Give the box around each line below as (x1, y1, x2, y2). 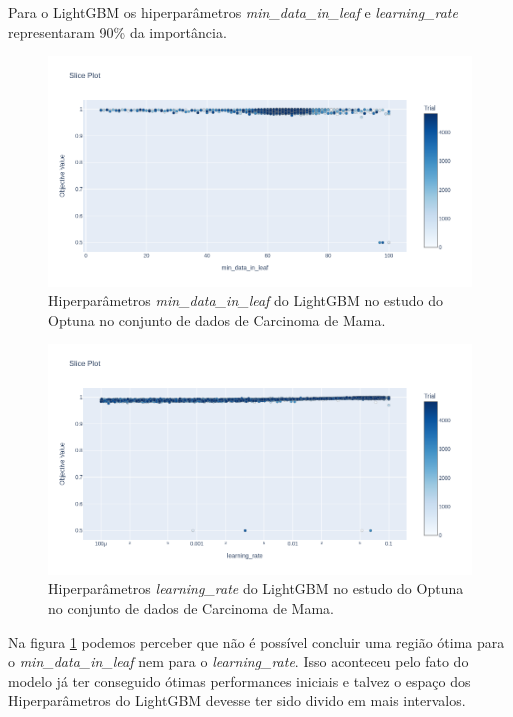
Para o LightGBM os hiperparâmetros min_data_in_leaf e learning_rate (8, 2, 458, 22)
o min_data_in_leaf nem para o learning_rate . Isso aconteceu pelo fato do (8, 651, 469, 672)
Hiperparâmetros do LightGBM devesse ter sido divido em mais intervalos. (8, 690, 466, 711)
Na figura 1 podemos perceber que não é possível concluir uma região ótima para (8, 631, 505, 652)
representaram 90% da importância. (8, 21, 227, 42)
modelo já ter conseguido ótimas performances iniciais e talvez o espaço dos (8, 670, 471, 691)
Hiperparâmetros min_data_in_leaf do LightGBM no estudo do (48, 290, 444, 311)
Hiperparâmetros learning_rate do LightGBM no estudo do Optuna (48, 578, 464, 599)
